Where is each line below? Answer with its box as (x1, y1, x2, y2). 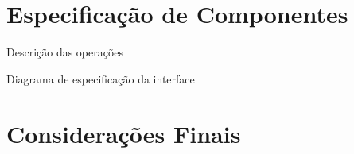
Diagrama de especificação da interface (6, 70, 195, 87)
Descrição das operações (6, 44, 124, 60)
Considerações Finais (6, 117, 241, 149)
